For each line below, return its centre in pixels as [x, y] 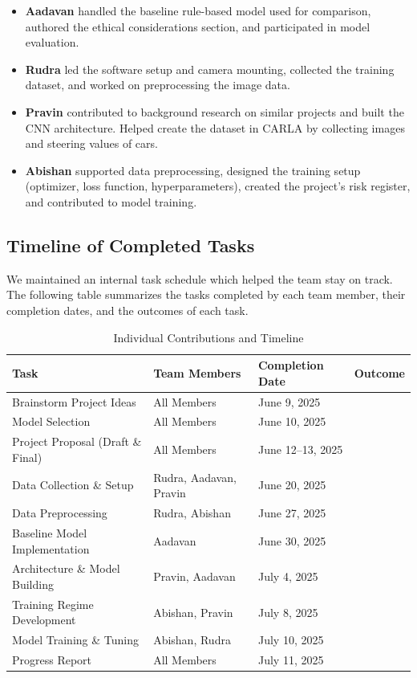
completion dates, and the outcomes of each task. [128, 310]
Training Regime [53, 604]
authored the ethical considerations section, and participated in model [198, 26]
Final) [27, 457]
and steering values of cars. [91, 143]
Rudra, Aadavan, [195, 477]
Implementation [51, 548]
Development [44, 620]
